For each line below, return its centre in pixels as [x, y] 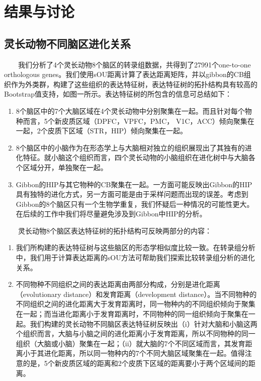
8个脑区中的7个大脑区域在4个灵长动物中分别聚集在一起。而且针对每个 [130, 110]
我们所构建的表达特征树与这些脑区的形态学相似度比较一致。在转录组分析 [136, 247]
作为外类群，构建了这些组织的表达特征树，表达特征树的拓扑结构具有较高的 [134, 84]
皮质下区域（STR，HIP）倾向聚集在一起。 [117, 131]
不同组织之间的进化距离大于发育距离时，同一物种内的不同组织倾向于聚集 [136, 304]
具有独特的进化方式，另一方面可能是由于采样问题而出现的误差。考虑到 [132, 194]
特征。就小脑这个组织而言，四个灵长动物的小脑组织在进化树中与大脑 [136, 157]
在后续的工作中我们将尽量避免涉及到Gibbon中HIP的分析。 [111, 214]
